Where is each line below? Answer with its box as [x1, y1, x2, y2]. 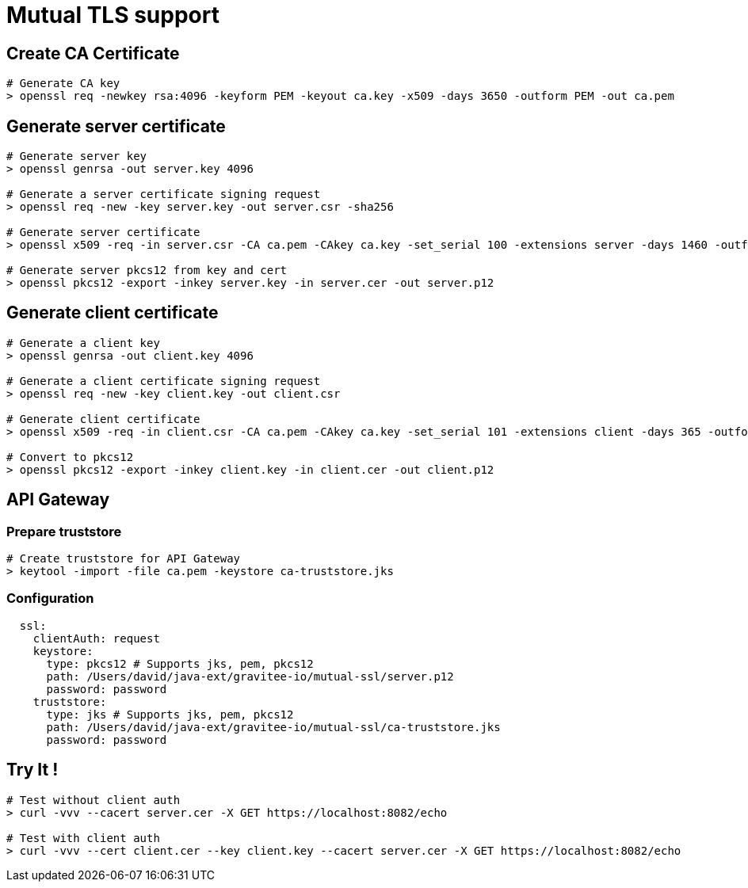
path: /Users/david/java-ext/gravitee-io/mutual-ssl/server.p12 [46, 669, 454, 683]
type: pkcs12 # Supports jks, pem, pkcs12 [46, 657, 314, 670]
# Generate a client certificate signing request [6, 374, 321, 387]
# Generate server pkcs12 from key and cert [6, 264, 288, 277]
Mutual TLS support [6, 2, 219, 29]
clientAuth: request [32, 631, 160, 645]
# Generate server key [6, 150, 147, 163]
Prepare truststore [6, 523, 122, 539]
